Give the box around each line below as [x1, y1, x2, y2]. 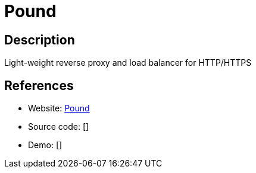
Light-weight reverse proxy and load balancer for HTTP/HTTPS [4, 57, 252, 68]
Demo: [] [28, 140, 63, 150]
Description [4, 32, 75, 47]
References [4, 78, 74, 93]
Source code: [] [28, 121, 89, 132]
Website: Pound [28, 103, 90, 114]
